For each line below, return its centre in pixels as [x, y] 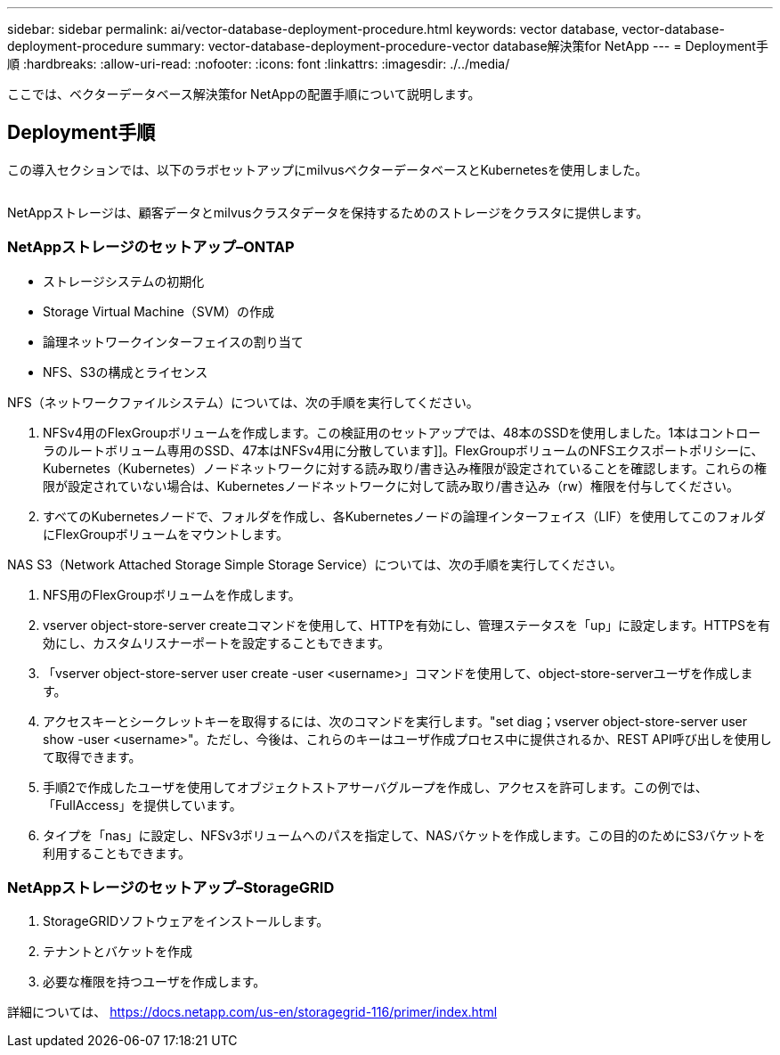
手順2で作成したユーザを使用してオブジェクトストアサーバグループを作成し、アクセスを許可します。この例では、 [375, 787]
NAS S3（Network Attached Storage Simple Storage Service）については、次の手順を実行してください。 [315, 564]
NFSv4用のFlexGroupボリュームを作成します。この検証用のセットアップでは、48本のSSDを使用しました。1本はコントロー [402, 432]
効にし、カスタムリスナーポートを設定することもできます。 [217, 642]
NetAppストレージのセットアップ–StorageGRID [171, 887]
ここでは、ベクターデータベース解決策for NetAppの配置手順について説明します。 [244, 94]
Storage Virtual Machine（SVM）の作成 [159, 311]
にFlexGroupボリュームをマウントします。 [166, 534]
